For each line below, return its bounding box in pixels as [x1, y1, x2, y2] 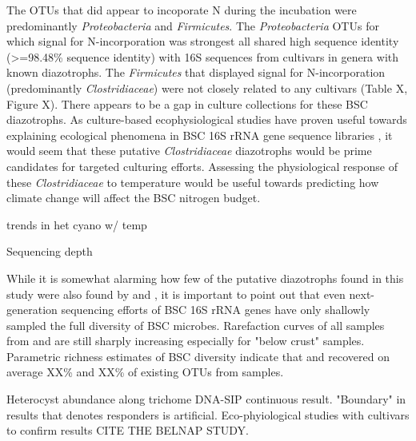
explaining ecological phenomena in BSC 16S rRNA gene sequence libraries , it [6, 126, 393, 143]
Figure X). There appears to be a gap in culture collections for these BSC [6, 95, 368, 112]
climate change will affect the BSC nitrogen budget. [6, 189, 261, 206]
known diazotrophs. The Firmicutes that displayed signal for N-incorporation [6, 64, 386, 81]
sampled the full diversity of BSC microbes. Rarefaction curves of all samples [6, 316, 385, 333]
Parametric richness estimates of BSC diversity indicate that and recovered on [6, 348, 390, 364]
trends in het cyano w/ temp [6, 216, 147, 232]
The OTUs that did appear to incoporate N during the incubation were [6, 2, 357, 18]
